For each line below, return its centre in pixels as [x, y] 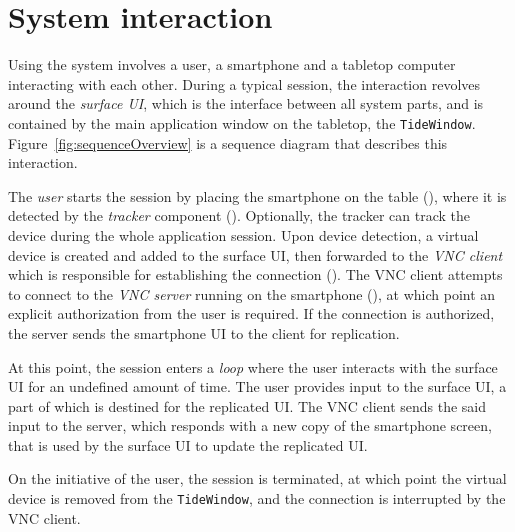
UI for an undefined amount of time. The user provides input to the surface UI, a [257, 386]
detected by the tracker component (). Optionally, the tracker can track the [239, 215]
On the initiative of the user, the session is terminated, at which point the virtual [257, 478]
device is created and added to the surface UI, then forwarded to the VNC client [255, 254]
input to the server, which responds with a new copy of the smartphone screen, [250, 425]
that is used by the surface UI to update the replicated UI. [188, 444]
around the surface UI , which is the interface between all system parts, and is [246, 103]
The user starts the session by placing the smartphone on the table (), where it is [257, 195]
